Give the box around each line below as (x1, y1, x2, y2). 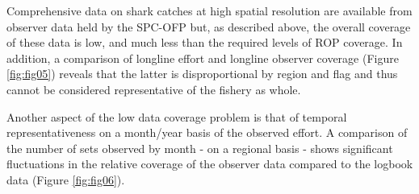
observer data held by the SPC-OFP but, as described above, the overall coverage (6, 18, 411, 35)
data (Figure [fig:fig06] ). (6, 171, 125, 188)
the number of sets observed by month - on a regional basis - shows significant (6, 139, 393, 156)
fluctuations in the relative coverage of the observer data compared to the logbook (6, 155, 413, 172)
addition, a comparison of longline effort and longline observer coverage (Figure (6, 49, 399, 66)
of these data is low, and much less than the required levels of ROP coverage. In (6, 34, 403, 51)
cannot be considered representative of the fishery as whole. (6, 80, 301, 97)
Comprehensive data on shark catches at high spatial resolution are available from (6, 2, 413, 19)
